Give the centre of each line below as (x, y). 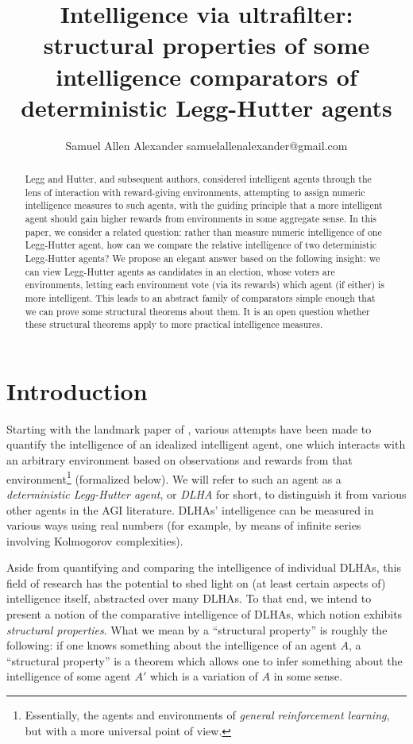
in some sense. (308, 676)
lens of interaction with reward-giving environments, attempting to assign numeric (195, 192)
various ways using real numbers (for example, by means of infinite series (184, 525)
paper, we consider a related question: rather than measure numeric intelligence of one (203, 231)
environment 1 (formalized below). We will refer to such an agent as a (174, 477)
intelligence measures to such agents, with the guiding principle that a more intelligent (204, 205)
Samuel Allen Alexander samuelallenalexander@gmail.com (206, 145)
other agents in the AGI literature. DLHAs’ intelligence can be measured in (190, 509)
